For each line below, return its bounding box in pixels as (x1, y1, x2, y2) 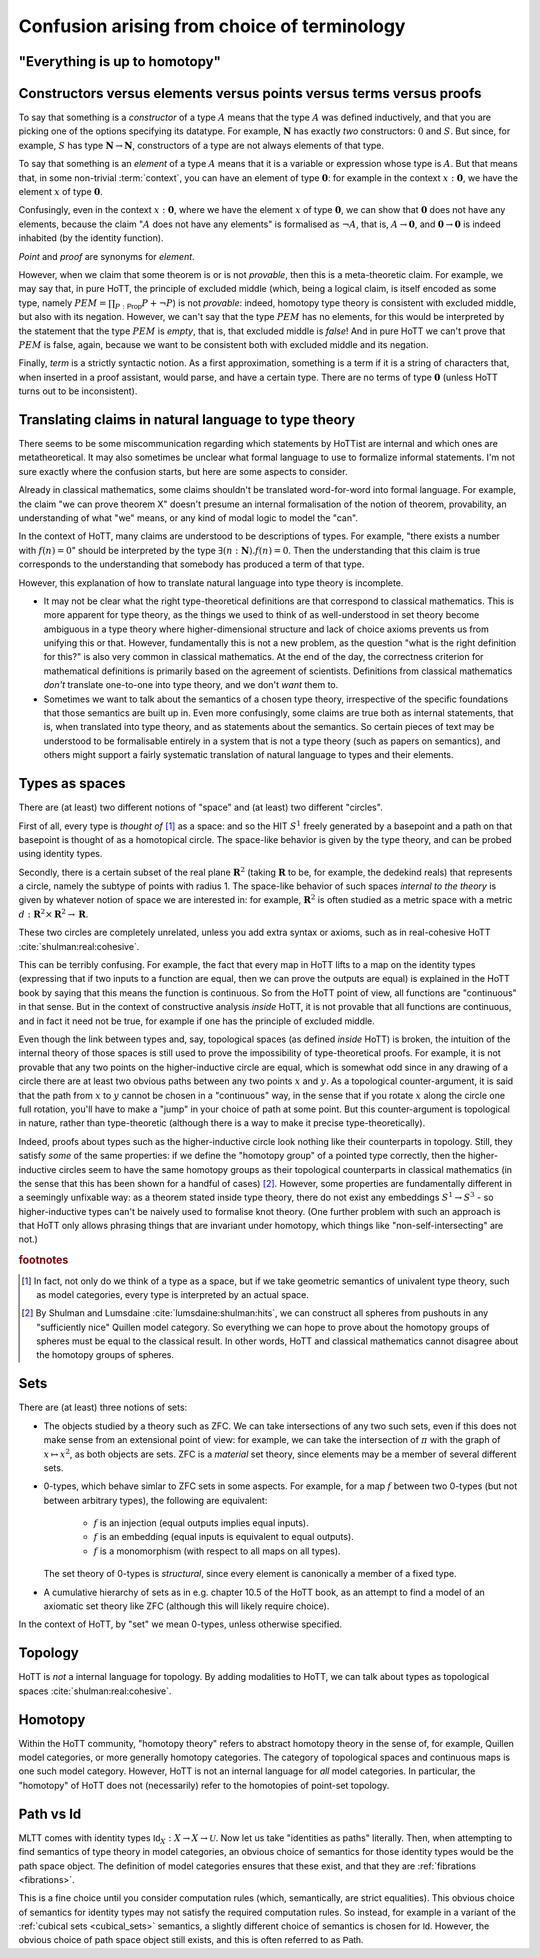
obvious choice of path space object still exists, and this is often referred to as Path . (18, 1934, 364, 1946)
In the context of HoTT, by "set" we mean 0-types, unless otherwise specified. (18, 1618, 343, 1630)
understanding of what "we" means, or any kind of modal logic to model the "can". (18, 511, 359, 524)
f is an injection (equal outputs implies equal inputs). (93, 1517, 309, 1529)
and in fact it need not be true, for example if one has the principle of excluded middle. (18, 1015, 375, 1027)
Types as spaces (18, 775, 126, 792)
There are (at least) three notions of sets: (18, 1401, 188, 1414)
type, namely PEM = (18, 296, 107, 309)
